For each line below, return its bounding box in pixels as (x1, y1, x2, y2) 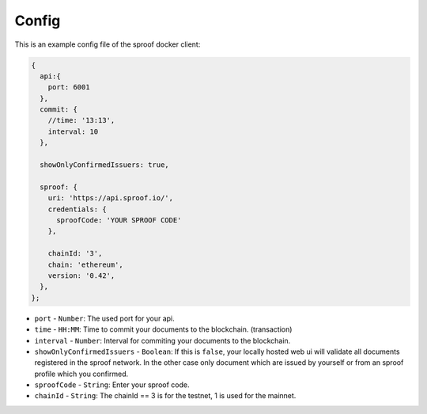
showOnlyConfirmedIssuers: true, (40, 161, 169, 169)
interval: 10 (47, 127, 99, 136)
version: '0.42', (47, 271, 115, 280)
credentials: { (47, 204, 107, 214)
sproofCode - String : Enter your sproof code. (34, 380, 190, 389)
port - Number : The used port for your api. (34, 313, 176, 323)
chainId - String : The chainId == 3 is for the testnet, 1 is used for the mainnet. (34, 391, 297, 401)
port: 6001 (47, 83, 90, 92)
